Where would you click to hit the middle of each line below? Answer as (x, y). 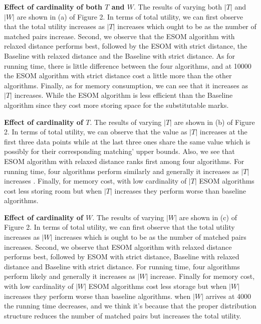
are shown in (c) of (208, 217)
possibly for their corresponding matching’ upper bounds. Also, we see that (119, 151)
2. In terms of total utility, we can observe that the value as (96, 132)
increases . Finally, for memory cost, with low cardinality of (95, 181)
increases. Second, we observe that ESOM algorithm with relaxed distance (118, 247)
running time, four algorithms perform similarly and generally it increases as (121, 171)
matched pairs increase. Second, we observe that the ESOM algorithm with (119, 36)
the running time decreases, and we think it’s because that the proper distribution (130, 306)
